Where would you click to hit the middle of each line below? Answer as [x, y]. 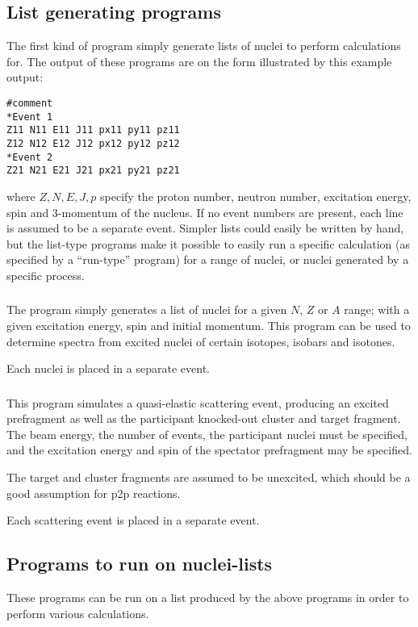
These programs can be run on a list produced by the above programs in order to [208, 598]
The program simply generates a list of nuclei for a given [147, 309]
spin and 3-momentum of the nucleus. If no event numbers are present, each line [205, 212]
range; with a [377, 309]
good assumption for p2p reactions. [94, 493]
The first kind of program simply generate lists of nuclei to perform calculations [204, 46]
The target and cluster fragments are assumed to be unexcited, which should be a [209, 477]
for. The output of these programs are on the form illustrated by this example [199, 61]
